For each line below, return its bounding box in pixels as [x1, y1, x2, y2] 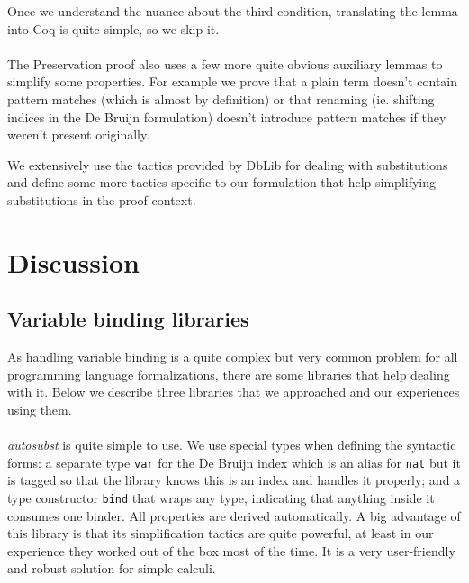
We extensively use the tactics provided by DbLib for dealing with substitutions [7, 155, 448, 174]
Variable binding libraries [7, 305, 249, 333]
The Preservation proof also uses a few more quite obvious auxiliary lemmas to [7, 54, 443, 73]
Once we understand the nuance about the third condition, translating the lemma [7, 2, 458, 20]
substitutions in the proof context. [7, 190, 196, 209]
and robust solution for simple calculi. [7, 559, 216, 578]
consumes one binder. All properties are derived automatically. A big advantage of [7, 506, 461, 525]
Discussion [7, 243, 140, 280]
